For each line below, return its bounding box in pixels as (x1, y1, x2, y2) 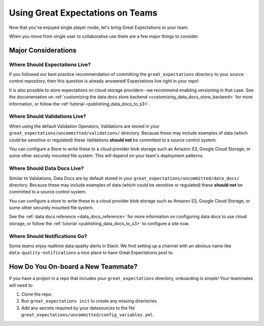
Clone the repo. (21, 291, 53, 297)
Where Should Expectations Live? (9, 61, 91, 68)
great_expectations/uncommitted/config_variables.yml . (21, 312, 154, 318)
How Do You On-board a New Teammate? (9, 262, 138, 271)
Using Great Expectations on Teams (9, 7, 157, 18)
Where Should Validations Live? (9, 113, 87, 120)
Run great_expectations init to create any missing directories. (21, 298, 158, 304)
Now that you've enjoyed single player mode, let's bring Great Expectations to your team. (9, 24, 189, 30)
